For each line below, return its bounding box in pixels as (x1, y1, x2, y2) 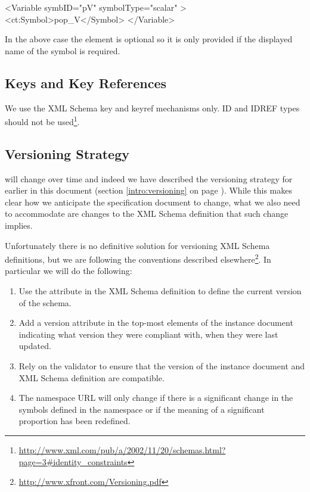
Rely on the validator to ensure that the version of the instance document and (18, 360, 305, 372)
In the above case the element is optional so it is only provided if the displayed (5, 33, 293, 45)
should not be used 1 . (5, 114, 80, 127)
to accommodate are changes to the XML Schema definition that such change (5, 207, 289, 220)
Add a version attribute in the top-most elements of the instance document (18, 316, 293, 329)
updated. (18, 340, 51, 352)
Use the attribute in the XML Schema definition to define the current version (18, 285, 302, 297)
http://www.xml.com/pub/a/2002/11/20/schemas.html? (18, 443, 226, 456)
